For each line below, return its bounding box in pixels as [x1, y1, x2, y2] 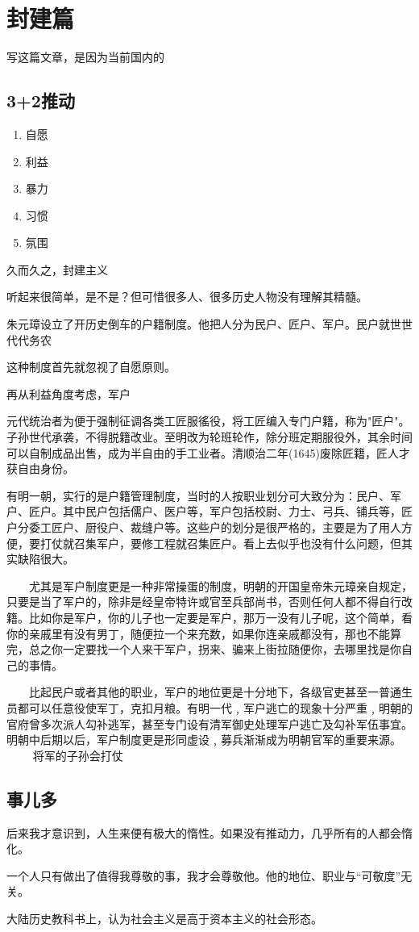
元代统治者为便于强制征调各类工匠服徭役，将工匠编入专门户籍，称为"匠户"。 [6, 412, 410, 429]
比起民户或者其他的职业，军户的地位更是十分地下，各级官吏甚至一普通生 [28, 683, 413, 700]
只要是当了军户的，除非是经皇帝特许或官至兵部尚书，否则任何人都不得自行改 [6, 593, 413, 610]
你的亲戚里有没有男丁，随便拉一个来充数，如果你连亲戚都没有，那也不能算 [6, 625, 401, 642]
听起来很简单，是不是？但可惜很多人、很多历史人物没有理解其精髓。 [6, 288, 367, 305]
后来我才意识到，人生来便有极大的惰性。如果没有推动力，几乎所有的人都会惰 [6, 824, 413, 841]
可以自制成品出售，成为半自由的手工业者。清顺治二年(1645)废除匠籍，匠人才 [6, 444, 410, 461]
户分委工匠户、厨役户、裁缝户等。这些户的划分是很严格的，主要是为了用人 [6, 519, 401, 536]
